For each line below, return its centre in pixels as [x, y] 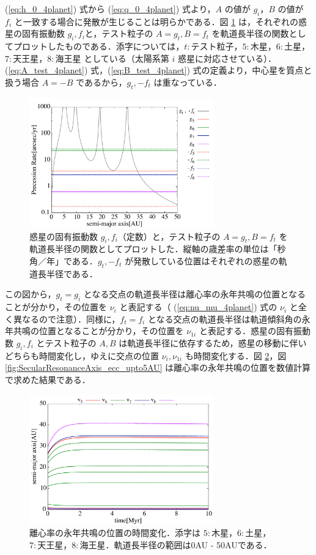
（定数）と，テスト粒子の [169, 236]
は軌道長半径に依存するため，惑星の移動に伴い [213, 343]
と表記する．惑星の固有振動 [255, 331]
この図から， [31, 294]
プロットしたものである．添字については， [99, 46]
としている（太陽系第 [127, 58]
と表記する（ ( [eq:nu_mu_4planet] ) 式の [198, 307]
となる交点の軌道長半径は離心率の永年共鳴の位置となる [194, 294]
